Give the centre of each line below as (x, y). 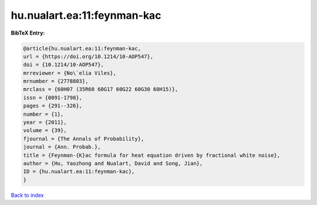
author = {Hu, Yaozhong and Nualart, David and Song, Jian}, (113, 164)
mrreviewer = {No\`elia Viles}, (70, 73)
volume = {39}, (45, 130)
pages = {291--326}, (53, 106)
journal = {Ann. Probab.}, (62, 147)
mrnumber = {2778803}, (56, 81)
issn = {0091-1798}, (53, 98)
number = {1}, (43, 114)
